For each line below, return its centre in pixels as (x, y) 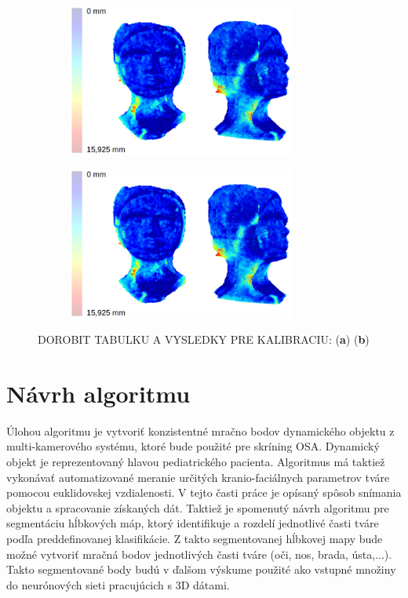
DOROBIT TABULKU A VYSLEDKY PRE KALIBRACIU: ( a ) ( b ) (204, 339)
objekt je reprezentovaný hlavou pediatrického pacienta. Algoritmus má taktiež (196, 462)
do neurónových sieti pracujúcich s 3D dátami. (118, 584)
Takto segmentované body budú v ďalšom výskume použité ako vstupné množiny (201, 569)
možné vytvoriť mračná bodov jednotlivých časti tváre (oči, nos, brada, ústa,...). (199, 554)
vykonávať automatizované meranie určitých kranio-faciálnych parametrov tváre (198, 477)
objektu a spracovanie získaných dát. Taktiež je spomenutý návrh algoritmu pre (198, 507)
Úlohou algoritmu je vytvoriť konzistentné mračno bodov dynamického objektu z (200, 430)
